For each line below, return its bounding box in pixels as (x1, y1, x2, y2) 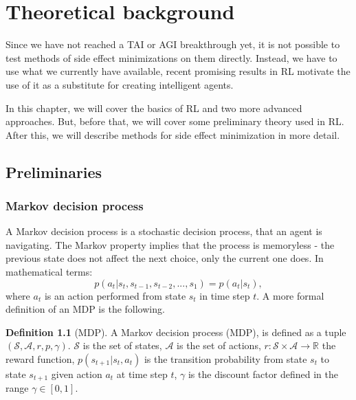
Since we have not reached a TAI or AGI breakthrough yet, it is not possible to (5, 37, 340, 52)
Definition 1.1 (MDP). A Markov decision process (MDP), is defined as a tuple (5, 324, 346, 339)
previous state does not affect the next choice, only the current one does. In (5, 251, 324, 265)
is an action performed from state (44, 288, 186, 302)
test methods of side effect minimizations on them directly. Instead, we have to (5, 50, 337, 65)
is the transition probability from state (144, 352, 307, 366)
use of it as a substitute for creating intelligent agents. (5, 77, 234, 91)
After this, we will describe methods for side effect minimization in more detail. (5, 127, 340, 142)
